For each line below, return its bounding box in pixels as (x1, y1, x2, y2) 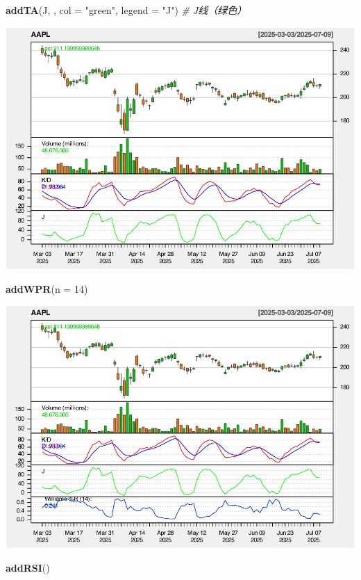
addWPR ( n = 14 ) (6, 281, 88, 296)
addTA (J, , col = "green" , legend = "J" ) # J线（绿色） (6, 3, 247, 17)
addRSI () (6, 560, 50, 574)
